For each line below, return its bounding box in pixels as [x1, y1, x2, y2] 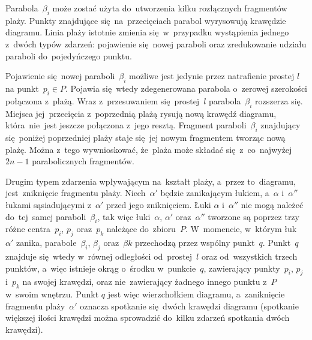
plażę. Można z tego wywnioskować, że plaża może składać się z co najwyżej [5, 143, 292, 155]
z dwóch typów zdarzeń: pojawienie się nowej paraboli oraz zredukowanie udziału [5, 37, 307, 50]
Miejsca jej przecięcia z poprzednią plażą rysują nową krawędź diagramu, [5, 107, 277, 119]
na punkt [5, 82, 39, 94]
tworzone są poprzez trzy [208, 210, 299, 222]
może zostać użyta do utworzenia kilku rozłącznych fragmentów [52, 2, 287, 14]
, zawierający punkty [203, 261, 280, 274]
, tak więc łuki [97, 210, 151, 222]
